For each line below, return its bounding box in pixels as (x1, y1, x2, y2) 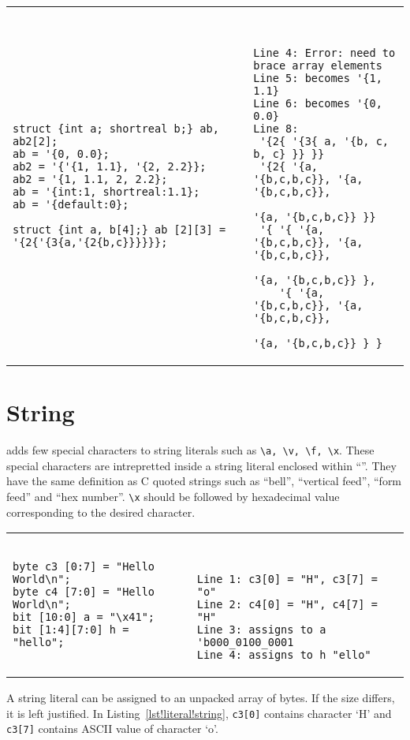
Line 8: (253, 122, 299, 135)
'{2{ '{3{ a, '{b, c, (259, 135, 389, 148)
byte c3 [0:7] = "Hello (13, 560, 155, 574)
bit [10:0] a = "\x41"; (13, 611, 155, 624)
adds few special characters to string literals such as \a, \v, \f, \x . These (6, 442, 375, 458)
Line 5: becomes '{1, (253, 72, 382, 84)
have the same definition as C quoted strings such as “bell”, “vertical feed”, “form (6, 473, 402, 489)
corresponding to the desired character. (6, 503, 196, 520)
